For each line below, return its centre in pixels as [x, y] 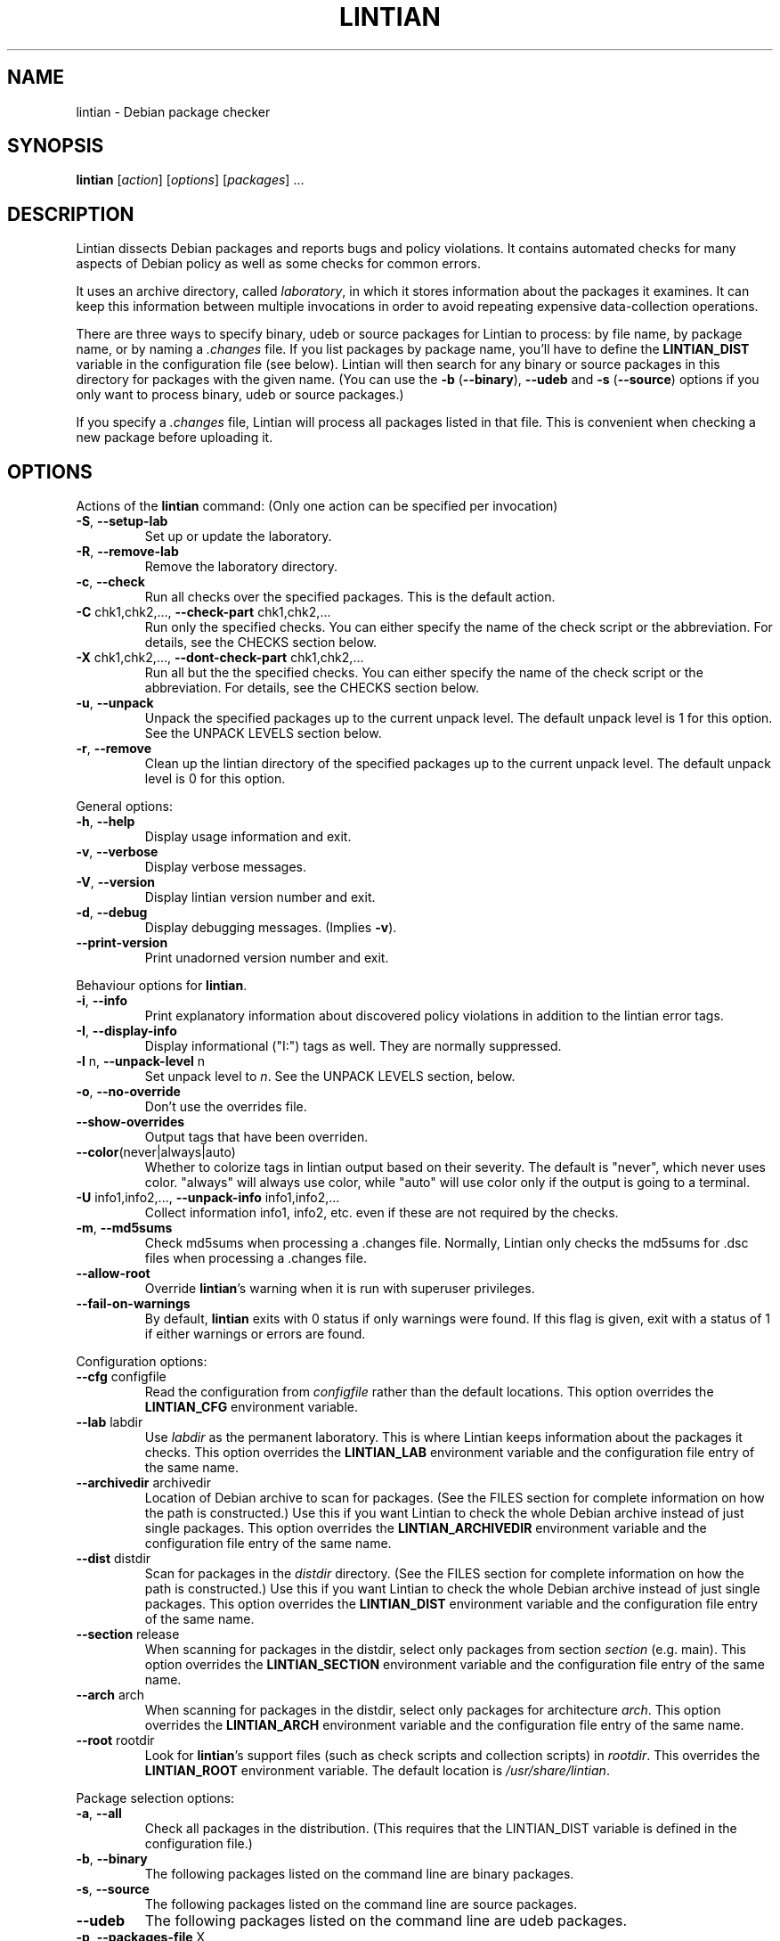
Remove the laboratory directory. [241, 567]
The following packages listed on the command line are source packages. [361, 1904]
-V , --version [115, 882]
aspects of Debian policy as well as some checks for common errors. [278, 264]
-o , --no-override [128, 1092]
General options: [124, 807]
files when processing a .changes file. [256, 1258]
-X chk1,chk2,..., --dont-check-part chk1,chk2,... [220, 658]
